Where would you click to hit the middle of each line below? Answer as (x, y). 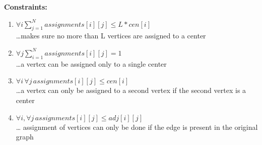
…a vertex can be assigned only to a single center (91, 63)
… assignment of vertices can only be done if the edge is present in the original (137, 127)
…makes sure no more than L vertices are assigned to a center (111, 36)
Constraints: (26, 7)
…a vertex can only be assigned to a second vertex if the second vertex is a (131, 90)
